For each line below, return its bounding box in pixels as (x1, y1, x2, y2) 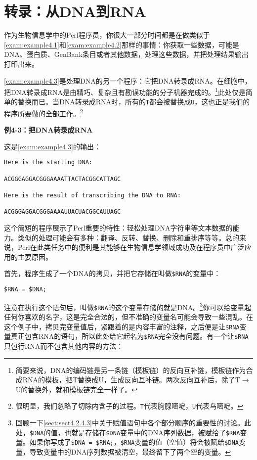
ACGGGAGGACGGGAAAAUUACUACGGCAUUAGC (4, 208, 121, 216)
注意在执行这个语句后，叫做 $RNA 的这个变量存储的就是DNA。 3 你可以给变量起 (4, 300, 252, 312)
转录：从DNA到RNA (4, 1, 146, 21)
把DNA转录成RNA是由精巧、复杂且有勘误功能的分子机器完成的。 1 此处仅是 (4, 86, 246, 97)
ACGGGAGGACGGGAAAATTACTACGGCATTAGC (4, 175, 121, 183)
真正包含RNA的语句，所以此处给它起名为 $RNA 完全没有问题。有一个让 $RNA (10, 331, 249, 341)
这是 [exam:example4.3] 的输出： (4, 141, 101, 151)
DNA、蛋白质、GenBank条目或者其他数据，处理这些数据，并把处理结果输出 (4, 49, 249, 59)
